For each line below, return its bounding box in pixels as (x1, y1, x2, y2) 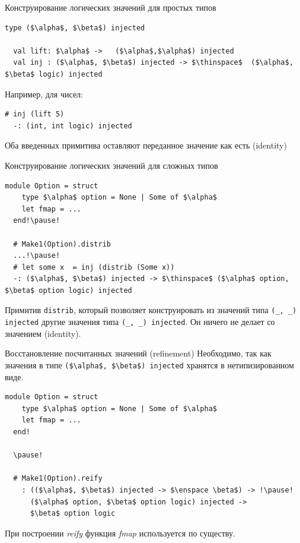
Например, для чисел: (5, 87, 83, 100)
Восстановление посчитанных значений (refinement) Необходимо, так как (5, 347, 272, 359)
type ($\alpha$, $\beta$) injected (5, 23, 145, 32)
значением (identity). (5, 327, 81, 339)
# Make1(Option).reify (13, 474, 103, 483)
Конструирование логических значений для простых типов (5, 1, 216, 13)
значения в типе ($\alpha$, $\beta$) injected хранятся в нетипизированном (5, 358, 294, 371)
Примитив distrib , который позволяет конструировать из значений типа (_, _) (5, 304, 297, 316)
